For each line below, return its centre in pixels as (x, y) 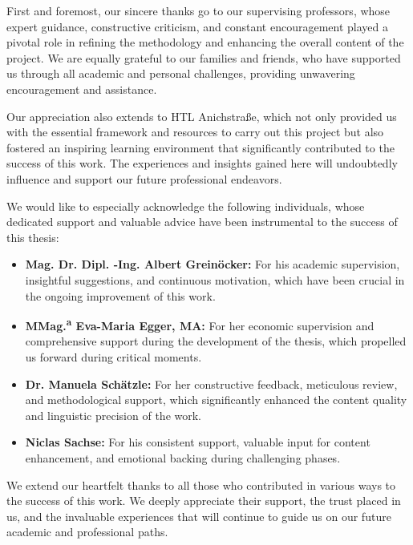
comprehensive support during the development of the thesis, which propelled (216, 341)
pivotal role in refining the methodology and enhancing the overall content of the (205, 42)
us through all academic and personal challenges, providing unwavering (181, 73)
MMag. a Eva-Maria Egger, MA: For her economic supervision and (200, 324)
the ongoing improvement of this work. (120, 295)
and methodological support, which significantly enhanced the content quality (216, 400)
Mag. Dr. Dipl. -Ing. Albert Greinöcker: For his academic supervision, (213, 264)
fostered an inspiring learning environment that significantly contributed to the (200, 147)
